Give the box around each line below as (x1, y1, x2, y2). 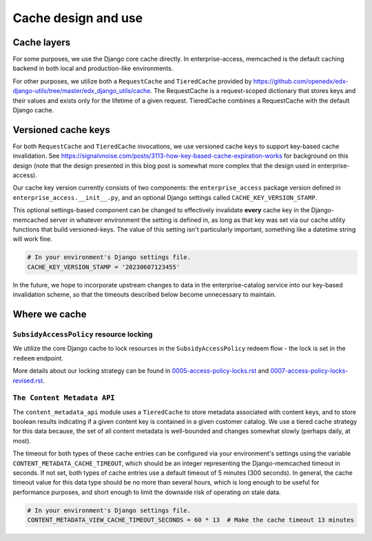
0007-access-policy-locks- (269, 367, 349, 375)
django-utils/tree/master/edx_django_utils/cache (12, 87, 151, 95)
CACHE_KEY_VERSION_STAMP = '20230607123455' (27, 263, 180, 271)
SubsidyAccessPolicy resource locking (12, 329, 153, 339)
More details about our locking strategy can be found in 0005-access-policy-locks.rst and (12, 367, 269, 375)
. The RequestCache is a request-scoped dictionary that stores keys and (150, 87, 356, 95)
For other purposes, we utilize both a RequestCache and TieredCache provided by (12, 76, 252, 85)
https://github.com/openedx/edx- (253, 76, 349, 85)
